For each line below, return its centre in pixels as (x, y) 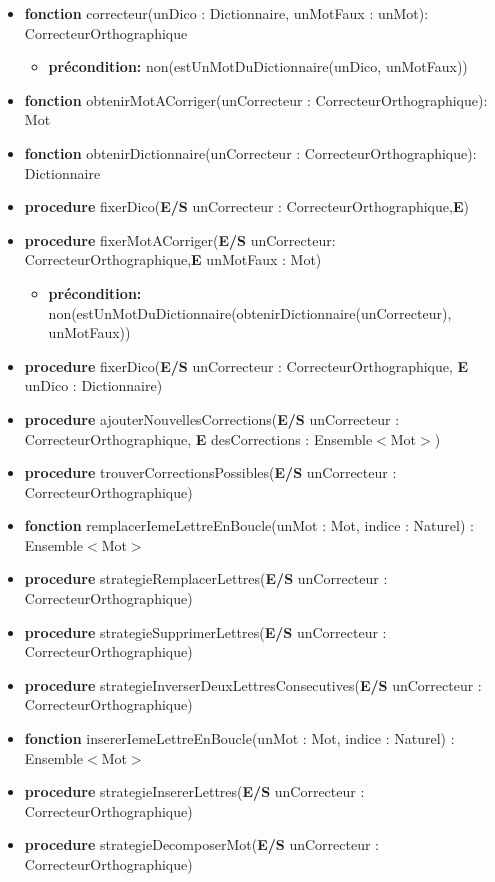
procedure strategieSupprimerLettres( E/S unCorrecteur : (205, 631)
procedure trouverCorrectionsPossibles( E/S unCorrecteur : (210, 472)
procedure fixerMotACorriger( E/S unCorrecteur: (180, 239)
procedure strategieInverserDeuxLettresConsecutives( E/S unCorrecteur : (253, 684)
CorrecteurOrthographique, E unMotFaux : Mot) (173, 259)
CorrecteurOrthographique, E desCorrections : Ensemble (198, 438)
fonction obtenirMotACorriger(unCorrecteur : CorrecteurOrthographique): (256, 99)
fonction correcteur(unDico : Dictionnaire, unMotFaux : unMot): (226, 13)
